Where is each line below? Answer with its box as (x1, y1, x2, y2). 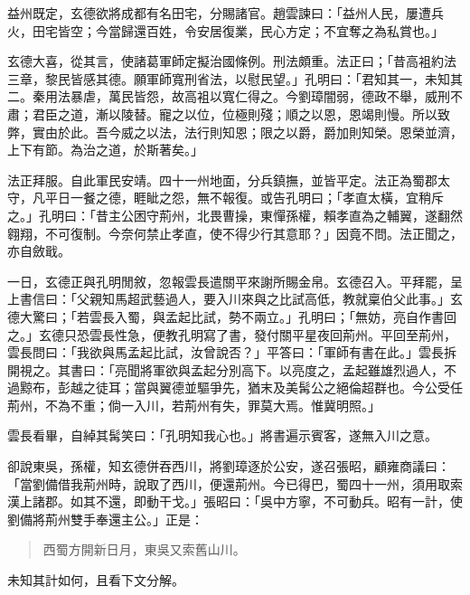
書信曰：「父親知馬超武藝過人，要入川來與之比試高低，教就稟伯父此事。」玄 (19, 289, 463, 308)
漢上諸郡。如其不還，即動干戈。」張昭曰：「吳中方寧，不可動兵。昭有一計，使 (7, 492, 463, 511)
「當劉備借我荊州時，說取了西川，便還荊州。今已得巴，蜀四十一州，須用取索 (7, 474, 463, 493)
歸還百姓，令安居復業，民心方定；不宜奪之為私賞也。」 (120, 21, 444, 40)
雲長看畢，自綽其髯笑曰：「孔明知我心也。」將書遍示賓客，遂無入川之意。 (7, 426, 437, 445)
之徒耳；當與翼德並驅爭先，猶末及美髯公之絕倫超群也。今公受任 (82, 378, 463, 397)
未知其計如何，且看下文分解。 (7, 571, 184, 590)
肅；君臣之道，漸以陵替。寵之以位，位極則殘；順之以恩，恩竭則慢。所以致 (7, 104, 450, 123)
